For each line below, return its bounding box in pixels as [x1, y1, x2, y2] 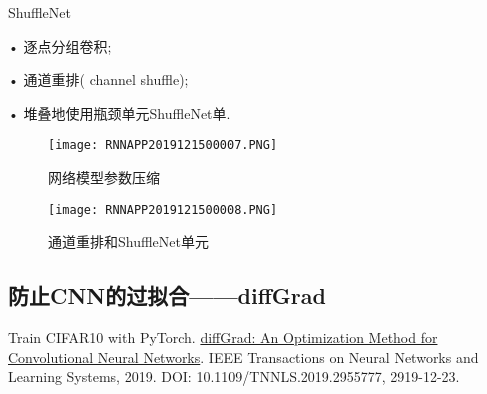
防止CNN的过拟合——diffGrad [8, 280, 326, 311]
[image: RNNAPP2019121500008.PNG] [48, 202, 278, 217]
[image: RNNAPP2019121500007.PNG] [48, 138, 278, 153]
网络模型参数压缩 [48, 167, 160, 188]
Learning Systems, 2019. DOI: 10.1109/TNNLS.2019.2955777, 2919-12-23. [8, 366, 460, 387]
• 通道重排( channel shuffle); [8, 69, 189, 90]
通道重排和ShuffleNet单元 [48, 231, 209, 252]
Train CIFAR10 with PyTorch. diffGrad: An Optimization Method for [8, 327, 438, 348]
